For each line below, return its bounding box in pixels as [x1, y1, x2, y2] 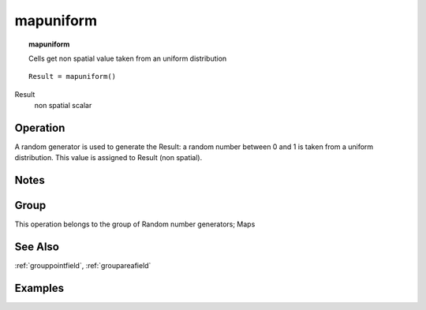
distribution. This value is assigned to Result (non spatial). [14, 153, 203, 162]
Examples [14, 282, 65, 295]
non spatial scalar [34, 101, 92, 110]
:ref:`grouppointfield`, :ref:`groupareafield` [14, 261, 151, 271]
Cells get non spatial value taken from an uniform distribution [28, 54, 227, 63]
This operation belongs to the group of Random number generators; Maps [14, 219, 256, 229]
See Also [14, 241, 59, 254]
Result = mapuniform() [28, 72, 117, 81]
